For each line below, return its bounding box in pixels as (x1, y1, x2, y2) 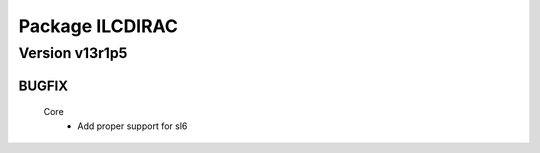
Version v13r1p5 (18, 44, 128, 62)
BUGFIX (18, 77, 69, 94)
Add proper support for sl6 (77, 120, 188, 132)
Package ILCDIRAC (18, 15, 179, 37)
